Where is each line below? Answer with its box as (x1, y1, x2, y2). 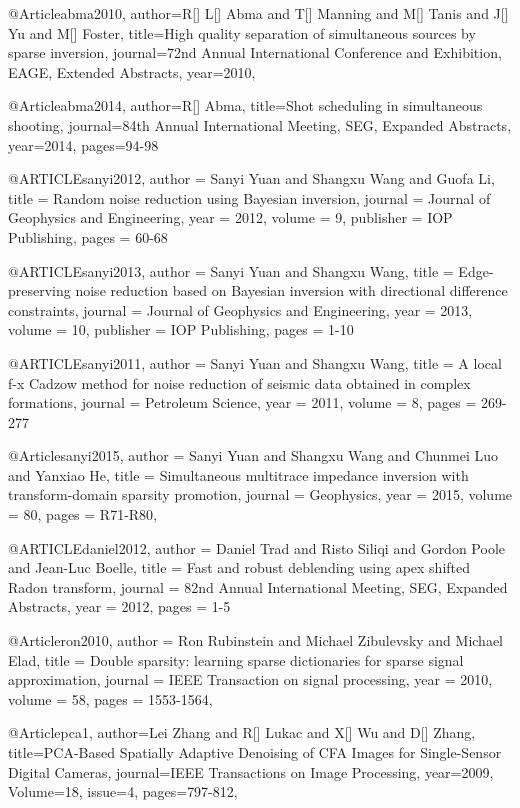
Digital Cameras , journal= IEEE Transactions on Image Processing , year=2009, (8, 761, 494, 782)
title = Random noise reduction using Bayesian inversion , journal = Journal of (8, 187, 491, 208)
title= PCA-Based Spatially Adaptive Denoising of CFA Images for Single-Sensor (8, 742, 502, 762)
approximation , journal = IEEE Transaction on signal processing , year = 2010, (8, 669, 493, 690)
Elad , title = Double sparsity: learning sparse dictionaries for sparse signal (8, 649, 464, 670)
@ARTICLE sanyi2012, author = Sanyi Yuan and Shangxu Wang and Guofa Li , (8, 168, 495, 189)
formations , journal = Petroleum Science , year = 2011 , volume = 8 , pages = (8, 392, 477, 413)
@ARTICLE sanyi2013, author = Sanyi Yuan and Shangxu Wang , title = (8, 260, 454, 281)
